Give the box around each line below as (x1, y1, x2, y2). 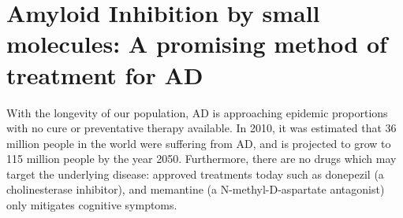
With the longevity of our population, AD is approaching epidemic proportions (6, 104, 388, 120)
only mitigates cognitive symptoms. (6, 197, 177, 213)
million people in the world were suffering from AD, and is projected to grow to (6, 135, 391, 151)
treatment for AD (6, 58, 203, 91)
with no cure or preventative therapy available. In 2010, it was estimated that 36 (6, 120, 397, 136)
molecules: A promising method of (6, 28, 387, 60)
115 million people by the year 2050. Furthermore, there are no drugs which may (6, 150, 397, 167)
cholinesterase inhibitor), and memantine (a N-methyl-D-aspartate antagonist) (6, 181, 385, 198)
